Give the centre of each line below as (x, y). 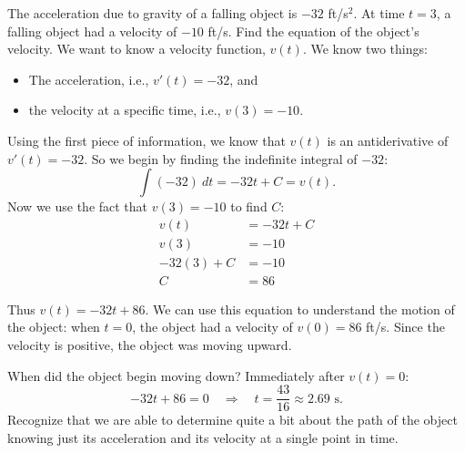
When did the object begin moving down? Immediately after (176, 375)
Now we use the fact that (78, 206)
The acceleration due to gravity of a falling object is (152, 13)
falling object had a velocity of (92, 31)
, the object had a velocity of (212, 327)
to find (249, 206)
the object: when (54, 327)
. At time (379, 13)
